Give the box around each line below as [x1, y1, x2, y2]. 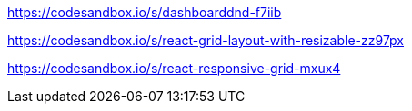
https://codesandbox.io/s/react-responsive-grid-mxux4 [7, 60, 341, 76]
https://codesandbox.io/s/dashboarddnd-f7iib [7, 5, 282, 20]
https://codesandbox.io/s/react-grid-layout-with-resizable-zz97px [7, 32, 405, 48]
